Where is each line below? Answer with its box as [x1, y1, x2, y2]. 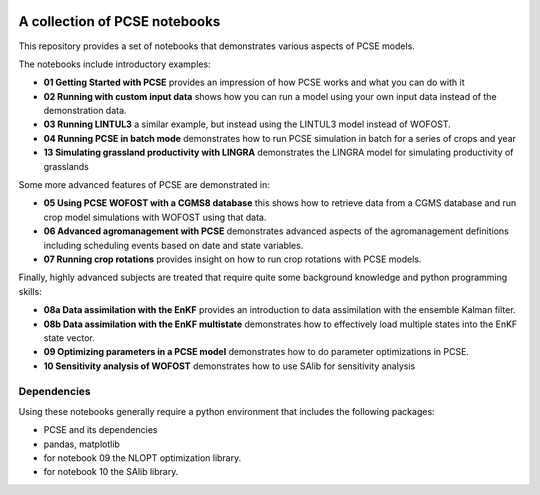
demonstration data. [43, 105, 127, 117]
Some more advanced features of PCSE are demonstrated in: [18, 179, 270, 191]
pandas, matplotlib [43, 438, 120, 450]
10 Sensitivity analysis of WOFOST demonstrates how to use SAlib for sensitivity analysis [43, 360, 416, 372]
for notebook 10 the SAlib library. [43, 466, 179, 478]
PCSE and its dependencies [43, 424, 158, 436]
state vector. [43, 331, 95, 344]
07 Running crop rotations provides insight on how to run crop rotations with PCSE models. [43, 253, 422, 265]
